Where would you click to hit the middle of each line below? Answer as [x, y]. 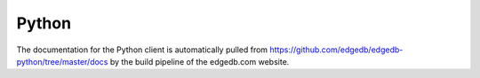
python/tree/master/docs [62, 61]
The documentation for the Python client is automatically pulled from [142, 50]
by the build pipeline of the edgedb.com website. [200, 61]
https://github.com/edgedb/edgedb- [336, 50]
